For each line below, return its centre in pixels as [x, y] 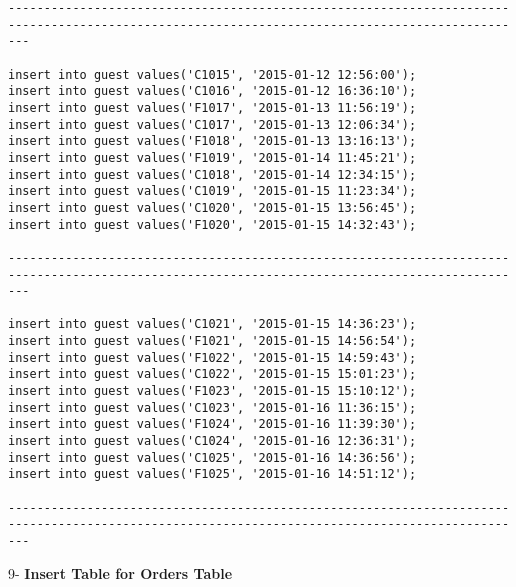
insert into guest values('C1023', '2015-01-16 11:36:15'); [212, 407]
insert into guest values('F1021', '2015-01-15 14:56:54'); [212, 341]
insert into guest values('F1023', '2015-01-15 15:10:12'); [212, 391]
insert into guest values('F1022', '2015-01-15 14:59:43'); [212, 357]
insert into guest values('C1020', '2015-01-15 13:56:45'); [212, 207]
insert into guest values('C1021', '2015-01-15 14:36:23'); [212, 324]
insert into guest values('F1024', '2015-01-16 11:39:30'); [212, 424]
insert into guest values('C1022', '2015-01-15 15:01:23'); [212, 374]
